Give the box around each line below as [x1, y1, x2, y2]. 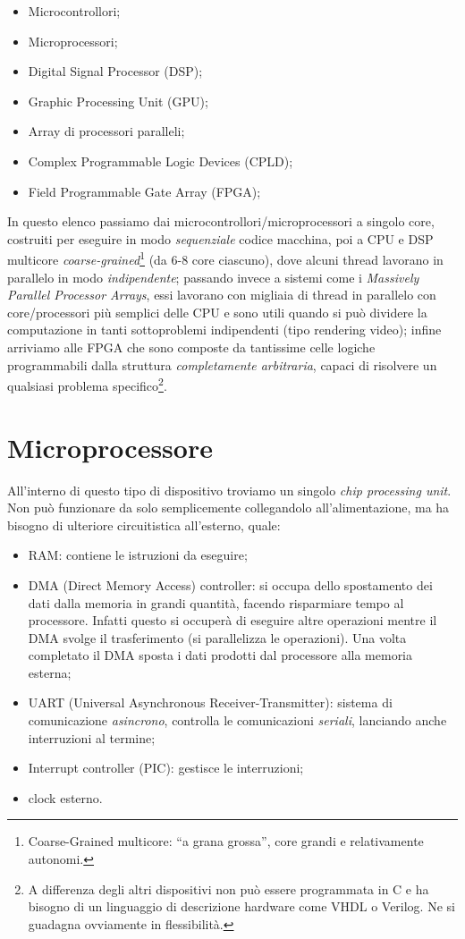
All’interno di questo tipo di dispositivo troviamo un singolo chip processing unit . [7, 480, 452, 499]
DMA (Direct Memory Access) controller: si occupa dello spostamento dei [28, 575, 433, 594]
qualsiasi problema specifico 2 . [7, 374, 167, 394]
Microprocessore [7, 428, 213, 465]
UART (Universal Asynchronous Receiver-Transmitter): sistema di [28, 693, 393, 712]
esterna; [28, 663, 72, 681]
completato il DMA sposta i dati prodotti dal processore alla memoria [28, 646, 413, 664]
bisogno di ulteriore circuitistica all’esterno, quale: [7, 515, 281, 534]
